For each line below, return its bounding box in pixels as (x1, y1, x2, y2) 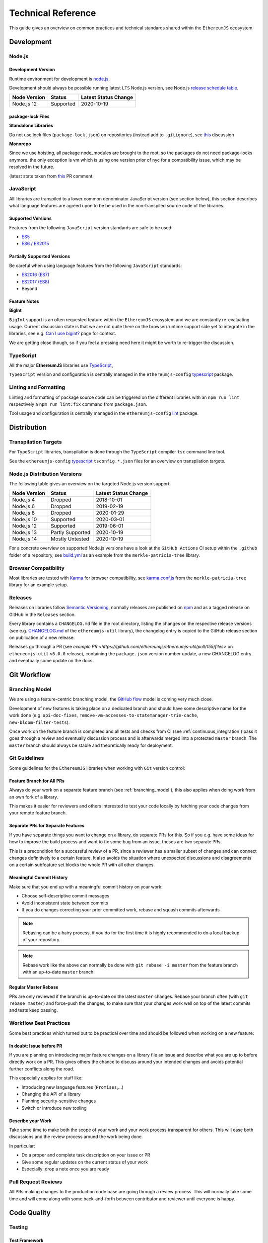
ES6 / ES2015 (21, 241, 49, 247)
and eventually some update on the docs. (9, 658, 94, 664)
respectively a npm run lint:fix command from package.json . (9, 401, 147, 407)
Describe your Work (9, 1118, 52, 1124)
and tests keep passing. (9, 1007, 58, 1013)
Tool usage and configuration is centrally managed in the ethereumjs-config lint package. (9, 410, 199, 416)
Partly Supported (50, 529, 91, 536)
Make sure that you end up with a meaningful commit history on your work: (9, 884, 163, 889)
